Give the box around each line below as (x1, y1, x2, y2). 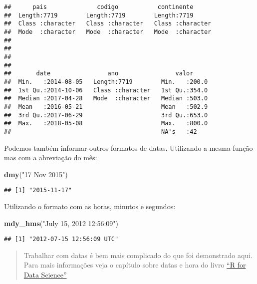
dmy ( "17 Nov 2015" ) (4, 169, 68, 179)
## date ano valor (4, 70, 194, 77)
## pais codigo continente (4, 3, 194, 10)
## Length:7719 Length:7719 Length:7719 (4, 11, 194, 19)
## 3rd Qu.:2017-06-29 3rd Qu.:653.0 (4, 111, 208, 119)
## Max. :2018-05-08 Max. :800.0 (4, 120, 208, 127)
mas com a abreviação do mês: (4, 152, 97, 163)
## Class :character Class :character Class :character (4, 20, 212, 27)
